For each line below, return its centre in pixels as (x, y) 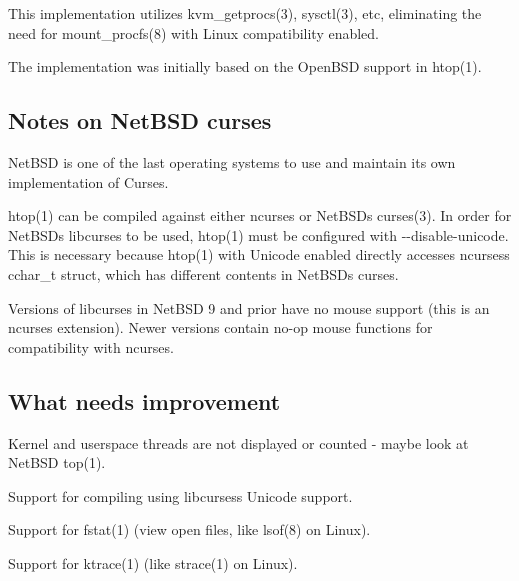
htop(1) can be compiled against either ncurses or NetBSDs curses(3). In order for (260, 215)
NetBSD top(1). (57, 462)
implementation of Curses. (88, 181)
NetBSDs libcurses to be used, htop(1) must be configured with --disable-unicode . (258, 234)
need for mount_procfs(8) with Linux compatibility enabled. (194, 32)
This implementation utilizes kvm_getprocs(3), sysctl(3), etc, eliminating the (245, 13)
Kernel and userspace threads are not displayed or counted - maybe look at (238, 442)
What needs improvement (144, 400)
